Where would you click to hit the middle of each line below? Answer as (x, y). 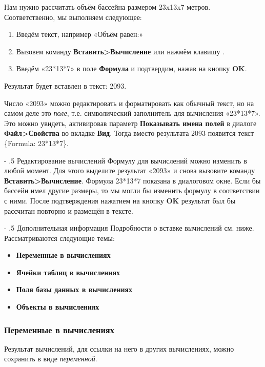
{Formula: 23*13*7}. (36, 143)
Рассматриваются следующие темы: (59, 238)
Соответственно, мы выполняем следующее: (73, 17)
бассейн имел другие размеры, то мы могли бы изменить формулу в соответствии (132, 190)
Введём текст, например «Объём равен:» (80, 34)
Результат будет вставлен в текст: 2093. (65, 85)
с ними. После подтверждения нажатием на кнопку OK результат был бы (120, 200)
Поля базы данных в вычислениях (74, 289)
